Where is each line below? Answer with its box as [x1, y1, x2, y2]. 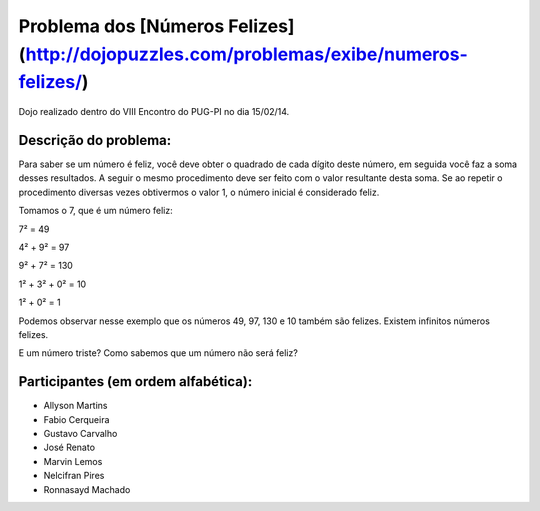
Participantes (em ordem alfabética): [18, 373, 253, 390]
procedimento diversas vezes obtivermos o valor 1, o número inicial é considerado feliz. [18, 186, 380, 198]
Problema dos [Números [18, 15, 225, 37]
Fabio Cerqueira [43, 413, 110, 425]
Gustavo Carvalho [43, 428, 118, 440]
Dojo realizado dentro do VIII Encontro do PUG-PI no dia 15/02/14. [18, 106, 290, 118]
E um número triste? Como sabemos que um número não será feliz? [18, 347, 299, 359]
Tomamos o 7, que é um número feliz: [18, 205, 174, 217]
